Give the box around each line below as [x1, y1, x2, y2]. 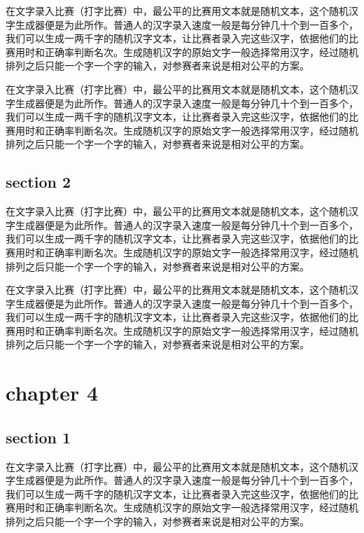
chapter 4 [6, 378, 99, 407]
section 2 [6, 171, 71, 193]
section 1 [6, 426, 71, 448]
